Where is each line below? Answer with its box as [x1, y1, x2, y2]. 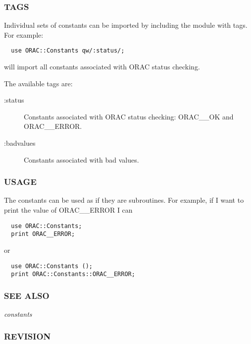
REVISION [4, 330, 51, 342]
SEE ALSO [4, 289, 50, 301]
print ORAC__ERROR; [11, 230, 75, 238]
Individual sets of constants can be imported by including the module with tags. [4, 20, 248, 30]
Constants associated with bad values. [24, 154, 139, 165]
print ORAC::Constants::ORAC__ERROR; [11, 271, 135, 278]
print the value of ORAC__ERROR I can [4, 205, 133, 215]
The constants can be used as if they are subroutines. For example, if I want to [4, 195, 244, 205]
